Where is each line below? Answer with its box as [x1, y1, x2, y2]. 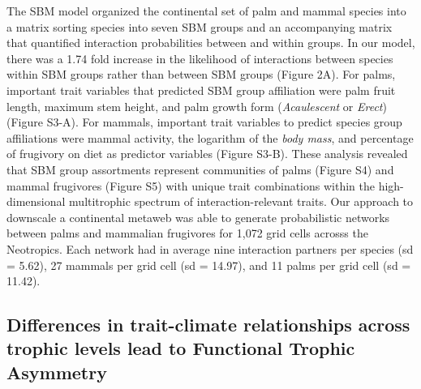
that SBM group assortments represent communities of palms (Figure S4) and [6, 160, 394, 177]
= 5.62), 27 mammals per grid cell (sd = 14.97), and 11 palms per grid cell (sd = [6, 256, 411, 273]
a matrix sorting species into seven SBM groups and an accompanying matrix [6, 18, 393, 35]
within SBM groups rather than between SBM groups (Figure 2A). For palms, [6, 66, 396, 83]
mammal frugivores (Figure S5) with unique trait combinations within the [6, 177, 375, 194]
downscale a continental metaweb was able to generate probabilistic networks [6, 208, 390, 225]
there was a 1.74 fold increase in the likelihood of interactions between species [6, 49, 393, 66]
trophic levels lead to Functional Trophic [6, 336, 355, 361]
